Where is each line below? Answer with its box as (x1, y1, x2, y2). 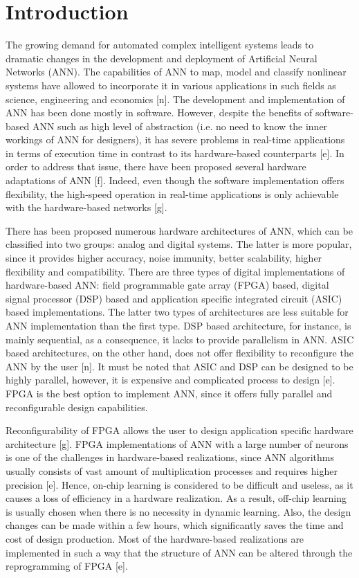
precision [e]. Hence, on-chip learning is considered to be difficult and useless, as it (6, 477, 353, 491)
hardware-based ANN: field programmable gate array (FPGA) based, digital (6, 278, 329, 292)
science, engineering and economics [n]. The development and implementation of (6, 91, 345, 106)
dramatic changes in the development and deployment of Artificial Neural (6, 51, 317, 65)
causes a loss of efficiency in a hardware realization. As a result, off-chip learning (6, 491, 347, 505)
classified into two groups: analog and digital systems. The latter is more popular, (6, 237, 352, 251)
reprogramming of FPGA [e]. (6, 559, 128, 573)
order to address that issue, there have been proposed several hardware (6, 159, 306, 174)
